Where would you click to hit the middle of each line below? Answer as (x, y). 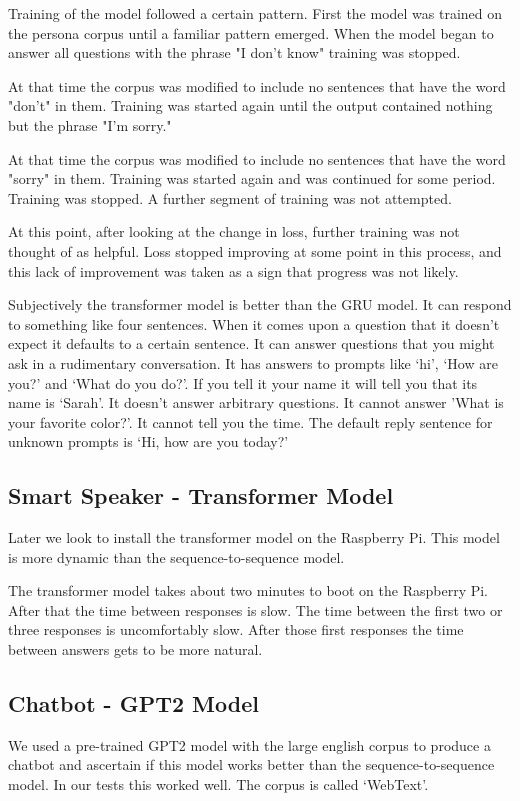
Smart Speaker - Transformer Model (201, 495)
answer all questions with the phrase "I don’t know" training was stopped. (234, 52)
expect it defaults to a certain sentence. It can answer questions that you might (251, 343)
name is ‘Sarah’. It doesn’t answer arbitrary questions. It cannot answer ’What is (256, 402)
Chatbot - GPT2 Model (133, 703)
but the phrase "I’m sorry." (90, 124)
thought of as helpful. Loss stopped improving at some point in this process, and (255, 250)
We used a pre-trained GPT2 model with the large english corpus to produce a (249, 744)
